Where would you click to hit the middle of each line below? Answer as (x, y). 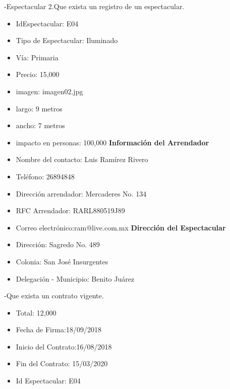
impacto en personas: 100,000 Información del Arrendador (112, 142)
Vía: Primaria (37, 57)
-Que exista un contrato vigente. (54, 296)
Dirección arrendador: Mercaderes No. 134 (81, 193)
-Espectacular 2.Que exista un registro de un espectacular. (94, 6)
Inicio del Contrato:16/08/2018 (64, 346)
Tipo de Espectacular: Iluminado (67, 40)
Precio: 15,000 (38, 74)
